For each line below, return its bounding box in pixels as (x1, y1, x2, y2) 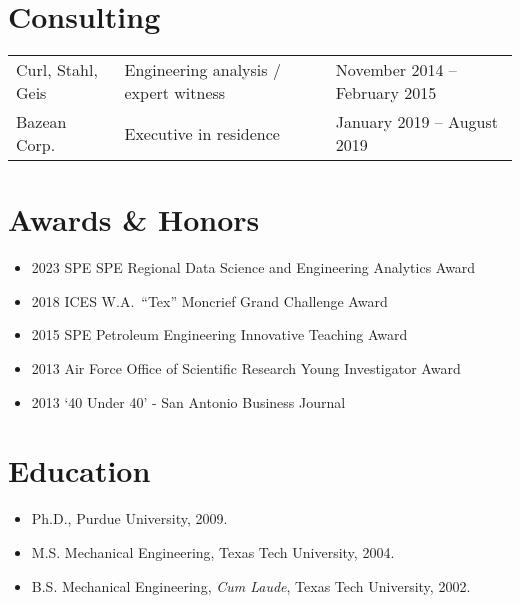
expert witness (124, 81, 226, 105)
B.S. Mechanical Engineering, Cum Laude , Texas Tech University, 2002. (31, 575, 471, 596)
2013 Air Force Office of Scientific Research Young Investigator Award (31, 358, 461, 379)
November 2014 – (335, 58, 457, 82)
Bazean (16, 110, 67, 134)
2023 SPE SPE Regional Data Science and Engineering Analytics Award (31, 257, 476, 278)
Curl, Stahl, (16, 58, 98, 82)
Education (8, 450, 151, 491)
